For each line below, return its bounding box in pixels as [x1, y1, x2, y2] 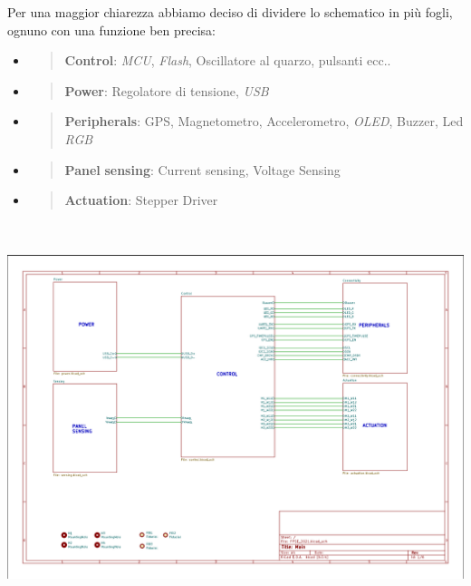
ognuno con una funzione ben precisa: [7, 20, 216, 39]
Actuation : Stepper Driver [64, 190, 218, 210]
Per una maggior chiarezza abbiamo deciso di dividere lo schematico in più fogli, [7, 3, 453, 21]
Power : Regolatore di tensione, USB [64, 81, 269, 100]
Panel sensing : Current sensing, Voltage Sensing [64, 160, 341, 179]
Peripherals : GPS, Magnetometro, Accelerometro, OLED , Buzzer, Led [64, 112, 464, 131]
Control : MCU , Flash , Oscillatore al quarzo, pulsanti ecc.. [64, 51, 391, 70]
